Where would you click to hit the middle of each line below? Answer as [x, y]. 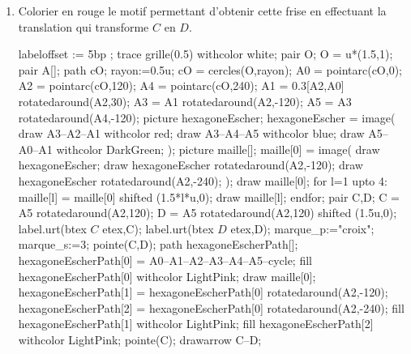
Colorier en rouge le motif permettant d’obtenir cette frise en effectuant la [202, 11]
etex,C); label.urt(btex [158, 228]
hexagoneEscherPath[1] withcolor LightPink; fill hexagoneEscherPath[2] [196, 324]
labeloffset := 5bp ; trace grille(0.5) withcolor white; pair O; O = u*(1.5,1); [205, 54]
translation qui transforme [83, 26]
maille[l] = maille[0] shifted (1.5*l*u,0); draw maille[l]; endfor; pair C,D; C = [209, 196]
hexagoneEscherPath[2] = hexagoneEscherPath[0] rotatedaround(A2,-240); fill [211, 307]
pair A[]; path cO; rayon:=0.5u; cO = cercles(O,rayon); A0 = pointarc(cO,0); [210, 69]
